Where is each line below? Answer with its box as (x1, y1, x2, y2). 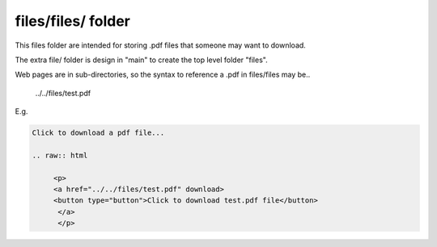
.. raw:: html (32, 150, 88, 160)
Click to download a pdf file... (32, 128, 165, 137)
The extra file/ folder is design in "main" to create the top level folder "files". (15, 55, 268, 65)
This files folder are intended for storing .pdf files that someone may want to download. (15, 40, 307, 50)
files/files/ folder (15, 12, 131, 30)
